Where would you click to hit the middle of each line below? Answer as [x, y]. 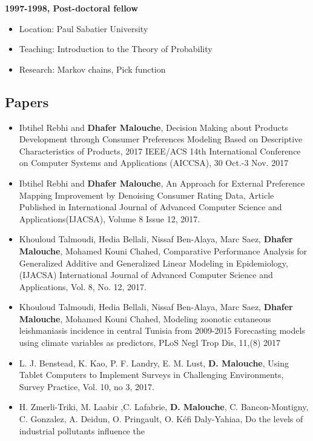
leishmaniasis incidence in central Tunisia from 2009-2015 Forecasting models [162, 330]
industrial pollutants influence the [82, 430]
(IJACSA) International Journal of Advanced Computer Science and [146, 275]
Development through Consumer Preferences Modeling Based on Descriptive [161, 139]
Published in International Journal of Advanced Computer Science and [150, 207]
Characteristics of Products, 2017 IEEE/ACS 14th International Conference [160, 151]
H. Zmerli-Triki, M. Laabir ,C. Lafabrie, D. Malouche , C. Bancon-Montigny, [164, 407]
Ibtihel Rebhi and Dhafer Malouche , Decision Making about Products [153, 127]
